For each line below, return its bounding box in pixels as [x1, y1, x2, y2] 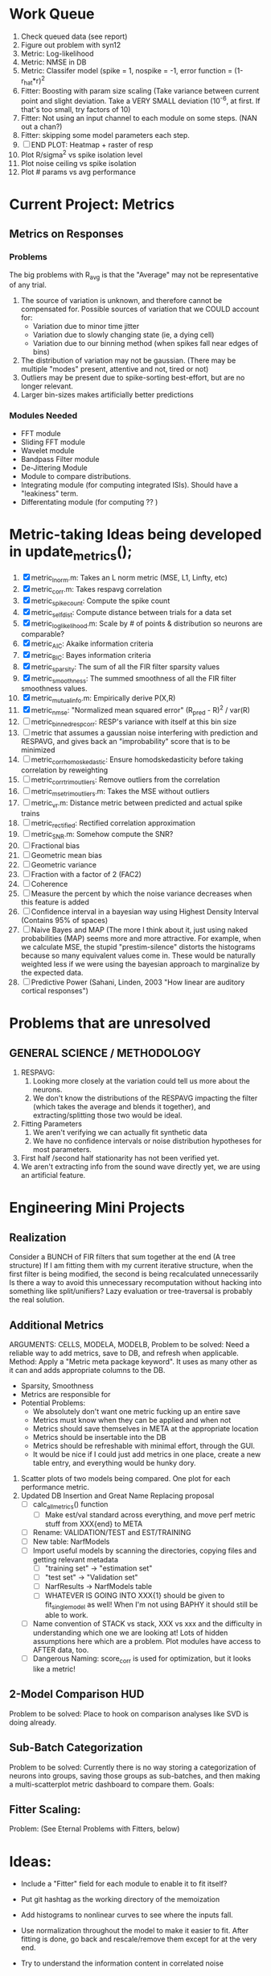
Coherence [31, 880, 68, 889]
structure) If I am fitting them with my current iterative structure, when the [9, 1261, 253, 1271]
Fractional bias [31, 841, 80, 851]
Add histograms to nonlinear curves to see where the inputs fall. [20, 1910, 234, 1920]
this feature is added [20, 897, 89, 907]
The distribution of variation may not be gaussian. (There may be [20, 356, 236, 365]
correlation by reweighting [20, 765, 109, 775]
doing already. [9, 1717, 57, 1727]
